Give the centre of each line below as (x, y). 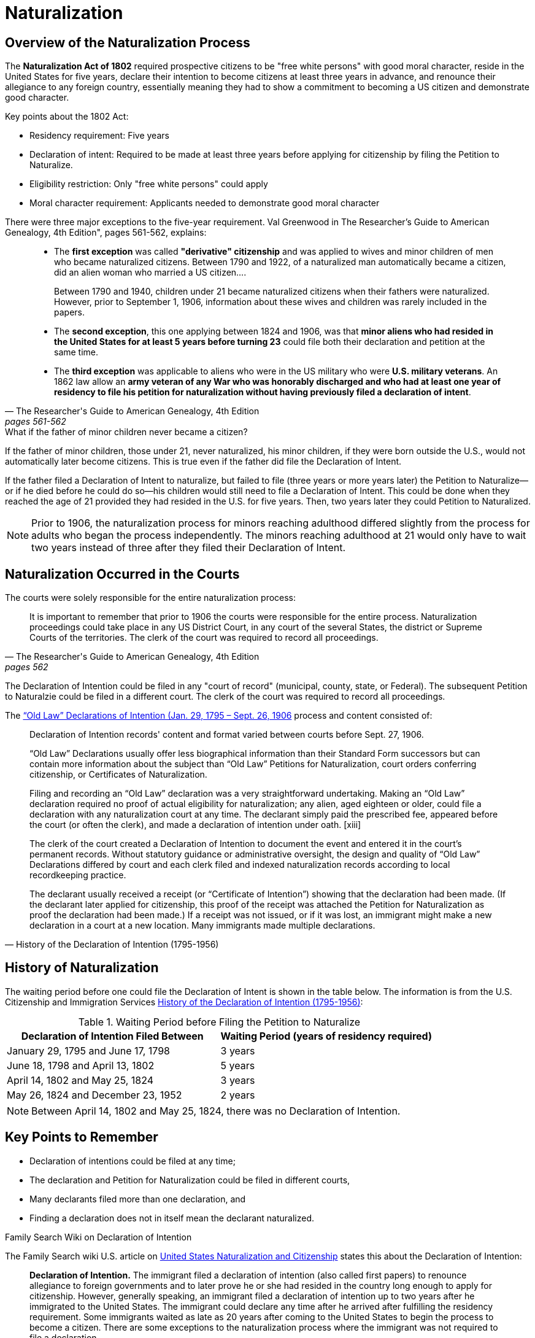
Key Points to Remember (82, 1137)
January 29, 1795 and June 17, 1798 (88, 1050)
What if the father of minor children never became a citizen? (126, 432)
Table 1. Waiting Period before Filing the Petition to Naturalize (219, 1022)
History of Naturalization (82, 968)
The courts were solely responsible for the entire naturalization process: (151, 598)
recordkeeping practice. (78, 875)
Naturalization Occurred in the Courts (122, 574)
